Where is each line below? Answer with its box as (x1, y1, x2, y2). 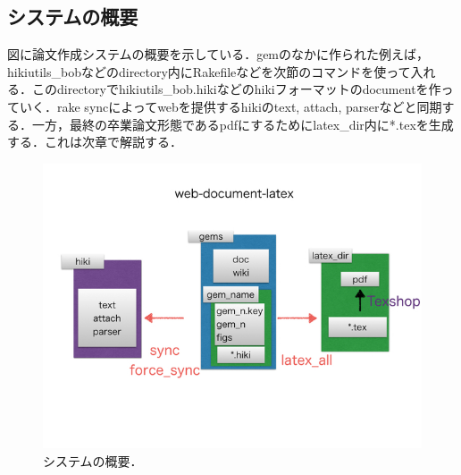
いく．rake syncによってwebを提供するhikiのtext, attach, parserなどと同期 (19, 97, 442, 115)
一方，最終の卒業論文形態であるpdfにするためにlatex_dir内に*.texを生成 (31, 115, 454, 133)
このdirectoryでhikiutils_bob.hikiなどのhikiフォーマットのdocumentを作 (31, 80, 441, 98)
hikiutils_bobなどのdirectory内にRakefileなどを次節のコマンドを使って (7, 62, 411, 81)
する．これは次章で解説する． (7, 132, 182, 151)
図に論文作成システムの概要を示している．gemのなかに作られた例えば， (7, 45, 430, 64)
